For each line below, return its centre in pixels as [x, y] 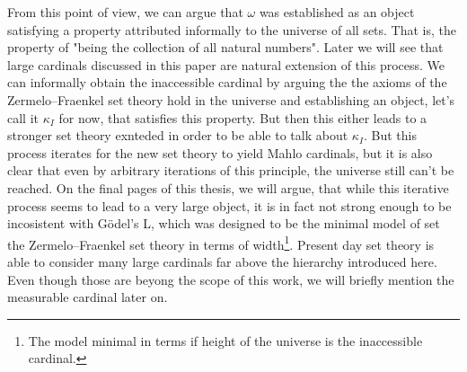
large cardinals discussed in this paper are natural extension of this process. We [226, 64]
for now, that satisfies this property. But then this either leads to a [243, 117]
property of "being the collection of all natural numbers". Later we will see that [225, 47]
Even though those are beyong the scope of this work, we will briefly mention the [231, 279]
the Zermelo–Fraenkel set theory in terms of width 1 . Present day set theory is [221, 243]
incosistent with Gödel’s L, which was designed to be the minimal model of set [224, 223]
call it [23, 117]
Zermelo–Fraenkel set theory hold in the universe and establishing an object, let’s [231, 99]
